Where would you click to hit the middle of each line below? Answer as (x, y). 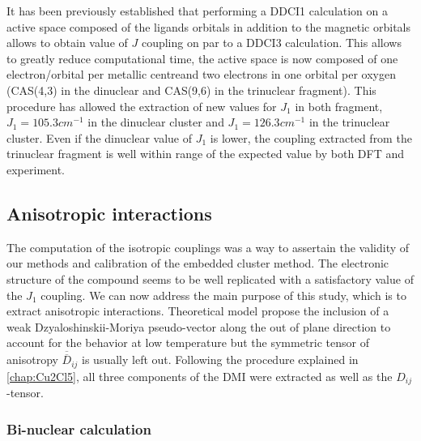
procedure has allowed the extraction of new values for (142, 106)
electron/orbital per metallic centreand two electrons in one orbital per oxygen (202, 74)
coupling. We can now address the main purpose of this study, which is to (223, 295)
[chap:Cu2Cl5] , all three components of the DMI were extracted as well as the (200, 376)
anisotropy (32, 360)
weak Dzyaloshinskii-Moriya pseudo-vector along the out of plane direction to (199, 326)
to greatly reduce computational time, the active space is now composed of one (202, 58)
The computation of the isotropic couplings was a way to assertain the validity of (208, 247)
